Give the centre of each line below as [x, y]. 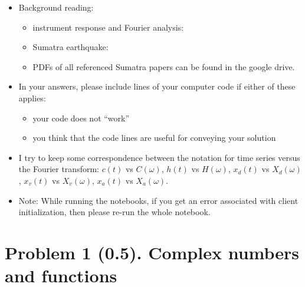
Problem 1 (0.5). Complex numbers [152, 252]
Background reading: [56, 7]
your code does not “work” [81, 118]
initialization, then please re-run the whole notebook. [114, 212]
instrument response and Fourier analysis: [108, 27]
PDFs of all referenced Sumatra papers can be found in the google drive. [164, 66]
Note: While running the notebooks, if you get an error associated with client [158, 200]
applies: [32, 98]
